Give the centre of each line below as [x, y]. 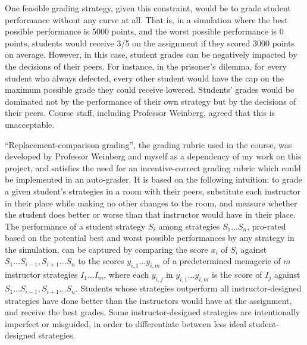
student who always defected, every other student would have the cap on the [144, 78]
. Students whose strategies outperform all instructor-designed [188, 288]
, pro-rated [267, 226]
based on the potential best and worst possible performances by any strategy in [150, 238]
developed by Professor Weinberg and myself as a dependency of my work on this [153, 156]
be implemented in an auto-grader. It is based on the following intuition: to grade [153, 179]
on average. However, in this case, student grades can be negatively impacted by [151, 54]
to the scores [101, 261]
